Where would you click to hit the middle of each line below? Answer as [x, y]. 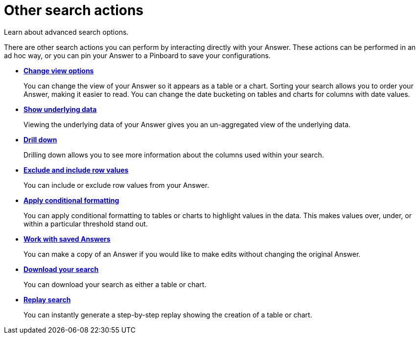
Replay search [47, 299]
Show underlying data [60, 109]
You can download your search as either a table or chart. [115, 284]
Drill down [40, 139]
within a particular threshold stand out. [86, 224]
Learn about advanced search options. [66, 32]
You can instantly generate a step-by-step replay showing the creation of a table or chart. [168, 315]
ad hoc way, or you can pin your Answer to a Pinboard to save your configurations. [137, 55]
